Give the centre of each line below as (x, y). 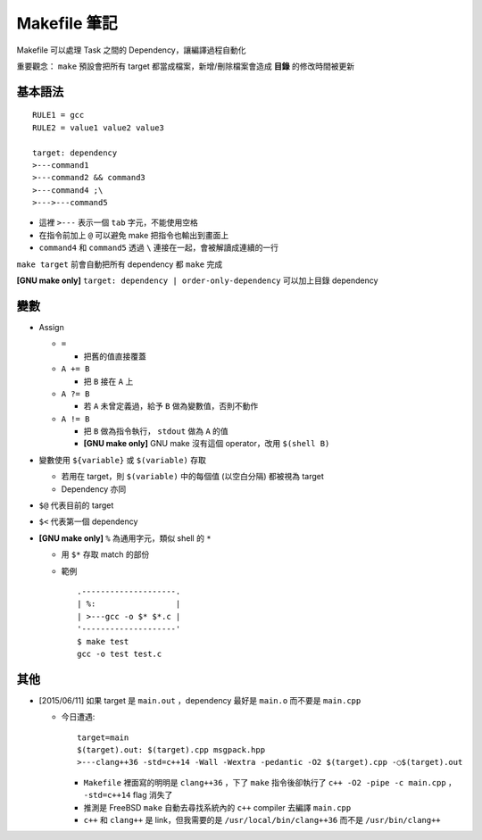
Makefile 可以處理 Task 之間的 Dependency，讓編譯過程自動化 (131, 50)
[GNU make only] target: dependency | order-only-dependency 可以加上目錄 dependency (197, 280)
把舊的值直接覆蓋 (115, 356)
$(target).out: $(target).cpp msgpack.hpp (171, 750)
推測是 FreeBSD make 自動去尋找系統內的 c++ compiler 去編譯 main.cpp (217, 807)
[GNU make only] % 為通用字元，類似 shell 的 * (125, 538)
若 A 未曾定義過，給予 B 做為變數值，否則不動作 (171, 406)
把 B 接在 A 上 (108, 381)
